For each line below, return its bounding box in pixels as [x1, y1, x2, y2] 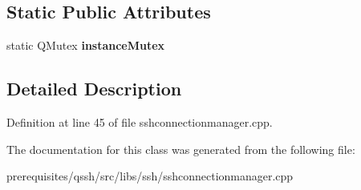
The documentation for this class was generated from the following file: [6, 140, 355, 157]
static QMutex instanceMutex [6, 37, 165, 54]
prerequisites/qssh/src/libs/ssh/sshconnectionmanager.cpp [6, 168, 294, 184]
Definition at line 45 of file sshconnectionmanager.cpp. [6, 114, 273, 130]
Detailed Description [6, 76, 182, 101]
